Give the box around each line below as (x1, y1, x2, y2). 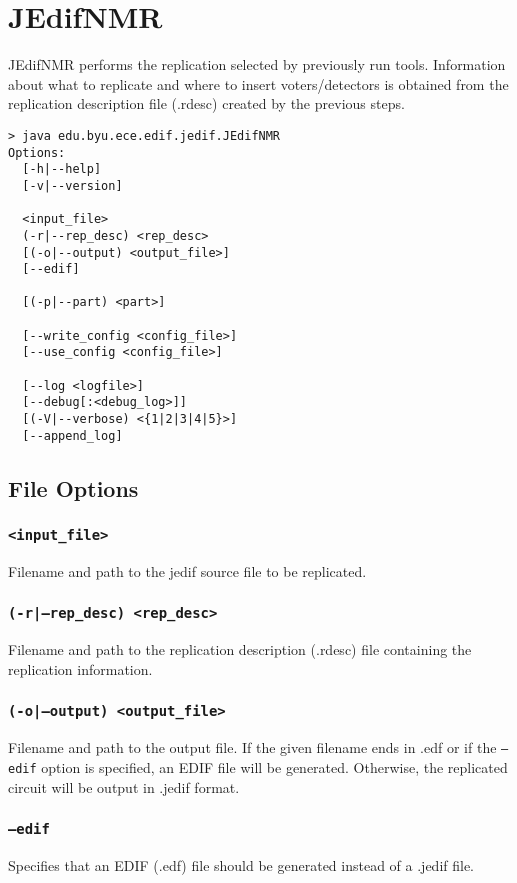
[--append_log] (22, 428, 123, 443)
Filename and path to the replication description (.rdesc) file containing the (8, 639, 472, 660)
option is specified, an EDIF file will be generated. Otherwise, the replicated (41, 756, 508, 777)
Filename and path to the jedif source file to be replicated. (8, 560, 367, 581)
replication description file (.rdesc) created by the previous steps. (8, 93, 405, 114)
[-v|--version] (22, 178, 123, 193)
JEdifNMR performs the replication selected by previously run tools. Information (8, 54, 506, 75)
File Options (8, 472, 139, 503)
